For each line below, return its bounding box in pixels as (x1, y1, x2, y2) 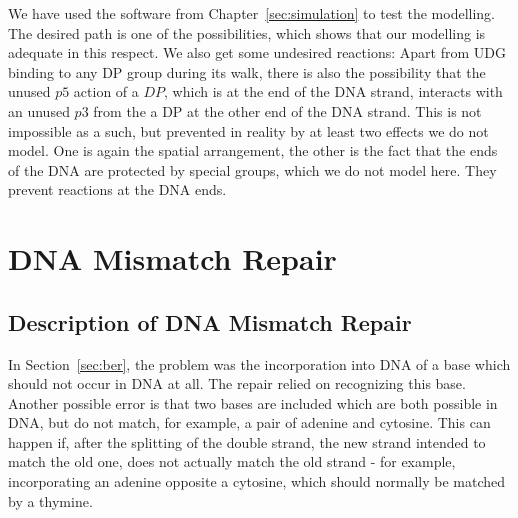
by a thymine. (8, 490, 93, 511)
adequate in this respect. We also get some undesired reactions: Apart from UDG (8, 42, 506, 63)
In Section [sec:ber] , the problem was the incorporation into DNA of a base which (8, 353, 511, 374)
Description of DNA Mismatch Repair (8, 306, 412, 337)
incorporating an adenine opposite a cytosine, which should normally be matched (8, 471, 505, 492)
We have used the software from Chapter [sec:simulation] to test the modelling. (8, 3, 495, 23)
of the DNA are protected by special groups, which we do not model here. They (8, 159, 497, 180)
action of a (73, 81, 139, 102)
